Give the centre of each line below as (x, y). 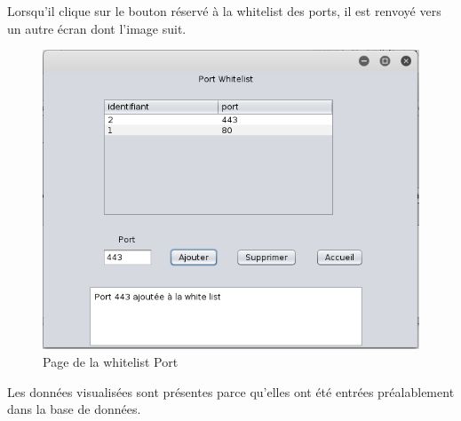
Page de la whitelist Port (111, 362)
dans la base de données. (74, 409)
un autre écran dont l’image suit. (97, 28)
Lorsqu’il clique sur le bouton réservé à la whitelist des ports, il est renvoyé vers (224, 11)
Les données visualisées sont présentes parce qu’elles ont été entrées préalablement (231, 391)
